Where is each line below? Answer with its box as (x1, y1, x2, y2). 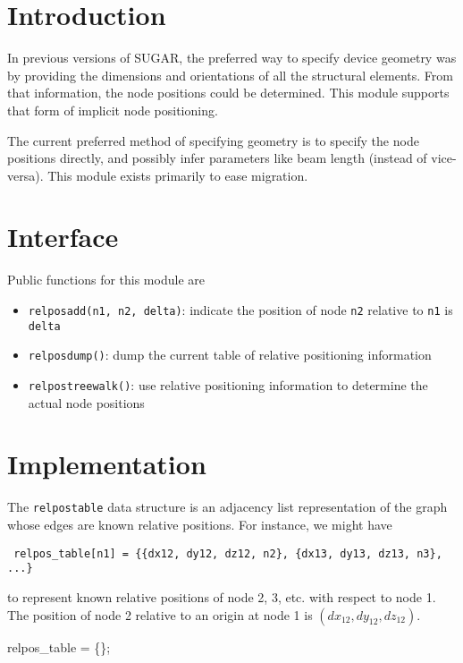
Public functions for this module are (7, 270, 205, 289)
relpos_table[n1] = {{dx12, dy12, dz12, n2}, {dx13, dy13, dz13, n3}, (13, 547, 442, 560)
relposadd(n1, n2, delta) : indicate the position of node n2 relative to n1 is (28, 301, 453, 319)
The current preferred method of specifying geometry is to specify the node (7, 131, 419, 149)
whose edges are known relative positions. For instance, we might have (7, 515, 392, 533)
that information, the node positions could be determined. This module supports (7, 83, 450, 102)
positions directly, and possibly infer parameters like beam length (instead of (7, 149, 427, 167)
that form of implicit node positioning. (7, 100, 218, 119)
